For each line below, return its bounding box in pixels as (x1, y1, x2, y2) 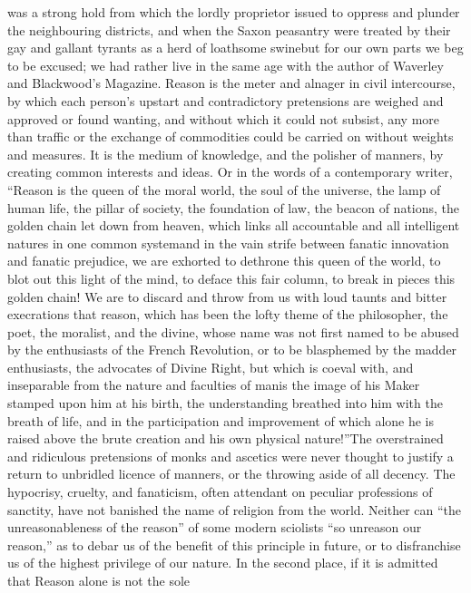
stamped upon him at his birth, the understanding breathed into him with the (7, 394, 443, 413)
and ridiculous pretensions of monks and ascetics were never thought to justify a (7, 446, 454, 465)
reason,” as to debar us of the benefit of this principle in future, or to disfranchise (7, 535, 461, 554)
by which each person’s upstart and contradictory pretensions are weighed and (7, 91, 444, 110)
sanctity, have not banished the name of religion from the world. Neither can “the (7, 500, 462, 519)
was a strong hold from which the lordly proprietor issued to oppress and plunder (7, 3, 460, 21)
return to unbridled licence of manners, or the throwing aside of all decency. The (7, 464, 456, 483)
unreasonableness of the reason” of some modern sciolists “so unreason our (7, 518, 422, 537)
